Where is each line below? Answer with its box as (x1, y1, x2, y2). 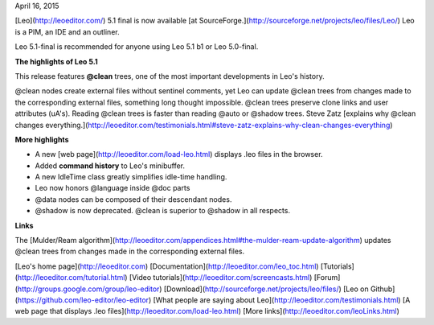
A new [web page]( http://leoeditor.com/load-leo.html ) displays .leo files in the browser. (35, 150, 323, 159)
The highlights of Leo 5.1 (14, 56, 98, 66)
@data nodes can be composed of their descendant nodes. (35, 194, 232, 204)
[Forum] (313, 273, 341, 282)
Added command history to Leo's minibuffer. (35, 161, 185, 171)
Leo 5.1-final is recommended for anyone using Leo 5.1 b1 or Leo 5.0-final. (14, 42, 259, 51)
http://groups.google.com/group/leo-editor (17, 284, 160, 294)
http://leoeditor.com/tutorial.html (17, 273, 125, 282)
